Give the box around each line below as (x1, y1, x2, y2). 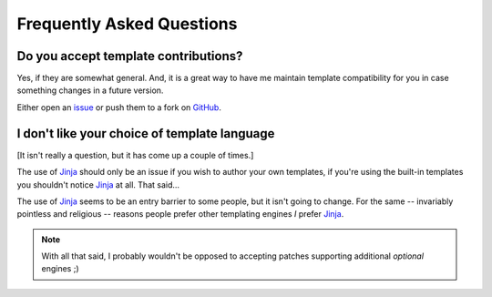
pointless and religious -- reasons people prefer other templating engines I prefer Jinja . (16, 209, 344, 220)
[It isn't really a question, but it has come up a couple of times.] (16, 149, 254, 160)
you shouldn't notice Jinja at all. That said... (16, 179, 180, 190)
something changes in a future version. (16, 85, 164, 96)
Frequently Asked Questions (16, 14, 238, 34)
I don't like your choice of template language (16, 126, 275, 141)
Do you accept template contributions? (16, 48, 243, 64)
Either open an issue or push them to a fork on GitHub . (16, 101, 222, 113)
